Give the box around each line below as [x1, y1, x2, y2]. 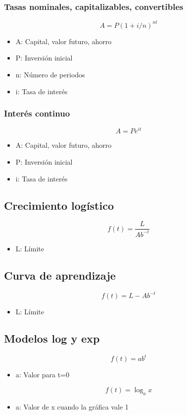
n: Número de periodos [15, 69, 85, 79]
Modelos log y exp [4, 331, 100, 346]
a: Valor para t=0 [15, 369, 70, 380]
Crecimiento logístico [4, 197, 114, 213]
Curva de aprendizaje [4, 267, 116, 283]
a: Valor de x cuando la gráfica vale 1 [15, 401, 129, 412]
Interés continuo [4, 107, 70, 119]
